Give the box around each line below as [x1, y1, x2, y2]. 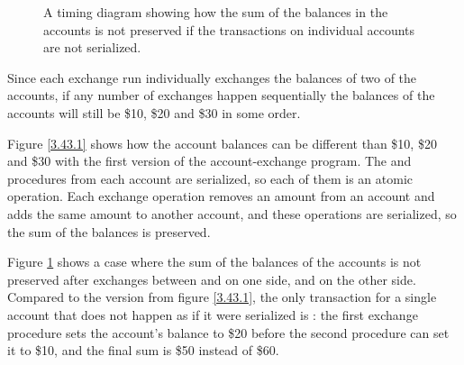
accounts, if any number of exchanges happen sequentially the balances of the [7, 86, 435, 105]
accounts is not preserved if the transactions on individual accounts [43, 20, 415, 39]
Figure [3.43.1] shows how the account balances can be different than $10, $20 [7, 133, 437, 152]
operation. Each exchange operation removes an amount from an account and [7, 187, 435, 205]
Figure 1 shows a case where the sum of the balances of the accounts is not [7, 252, 422, 271]
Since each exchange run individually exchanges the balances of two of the [7, 68, 417, 87]
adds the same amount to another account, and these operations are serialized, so [7, 204, 457, 223]
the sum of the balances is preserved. [7, 222, 211, 241]
